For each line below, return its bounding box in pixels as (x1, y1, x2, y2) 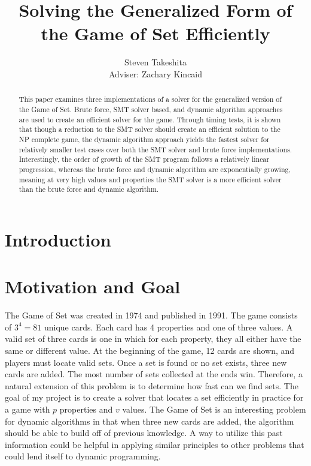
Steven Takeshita (124, 56, 187, 68)
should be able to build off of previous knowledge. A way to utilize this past (5, 426, 283, 439)
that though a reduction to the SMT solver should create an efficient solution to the (19, 124, 280, 134)
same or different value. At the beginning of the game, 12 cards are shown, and (5, 344, 295, 356)
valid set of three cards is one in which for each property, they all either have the (5, 332, 301, 345)
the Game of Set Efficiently (41, 21, 270, 46)
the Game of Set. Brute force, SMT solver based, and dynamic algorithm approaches (19, 104, 283, 114)
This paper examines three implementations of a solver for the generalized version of (19, 94, 282, 104)
